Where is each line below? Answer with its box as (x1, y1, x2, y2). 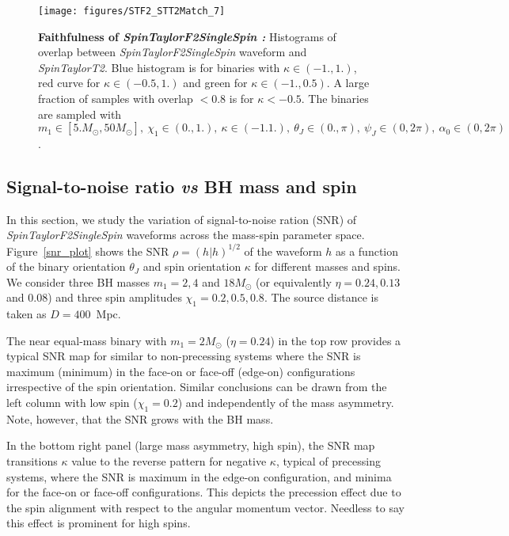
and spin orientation (142, 258, 241, 275)
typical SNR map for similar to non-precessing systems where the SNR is (6, 348, 361, 364)
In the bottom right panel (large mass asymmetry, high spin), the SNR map (6, 437, 375, 454)
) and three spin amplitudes (47, 289, 182, 306)
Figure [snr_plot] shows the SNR (6, 242, 169, 259)
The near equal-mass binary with (6, 332, 167, 348)
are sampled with (38, 105, 122, 122)
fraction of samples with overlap (38, 90, 193, 107)
